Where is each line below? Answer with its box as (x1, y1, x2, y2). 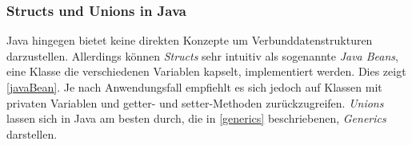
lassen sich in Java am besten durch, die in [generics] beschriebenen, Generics (6, 110, 386, 127)
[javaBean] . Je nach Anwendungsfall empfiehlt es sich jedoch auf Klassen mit (6, 79, 382, 95)
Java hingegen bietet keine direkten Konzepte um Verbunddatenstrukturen (6, 32, 373, 49)
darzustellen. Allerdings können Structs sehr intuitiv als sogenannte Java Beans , (6, 47, 398, 64)
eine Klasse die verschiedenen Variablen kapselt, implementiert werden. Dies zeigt (6, 63, 406, 80)
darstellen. (6, 125, 58, 142)
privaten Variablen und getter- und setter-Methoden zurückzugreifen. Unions (6, 94, 384, 111)
